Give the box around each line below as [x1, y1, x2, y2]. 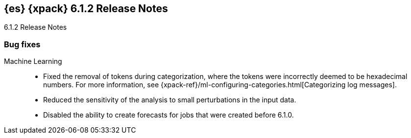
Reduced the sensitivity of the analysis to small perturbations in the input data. [43, 96, 296, 104]
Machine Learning [4, 57, 62, 66]
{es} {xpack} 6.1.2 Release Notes [4, 2, 168, 15]
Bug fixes [4, 39, 41, 49]
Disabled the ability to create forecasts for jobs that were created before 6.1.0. [43, 111, 294, 119]
